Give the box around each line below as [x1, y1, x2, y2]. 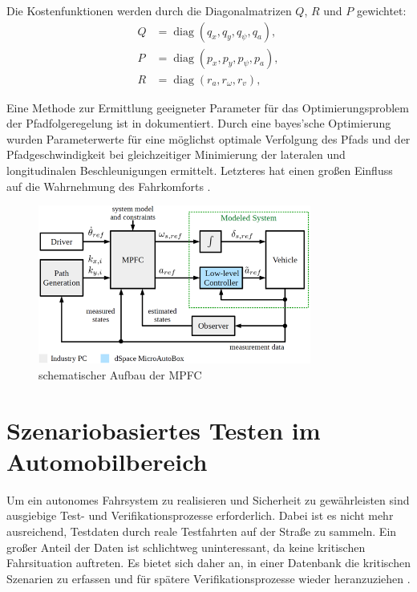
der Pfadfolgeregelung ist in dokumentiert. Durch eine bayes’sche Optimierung [6, 115, 391, 132]
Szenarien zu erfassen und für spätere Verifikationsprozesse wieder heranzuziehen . [6, 570, 411, 586]
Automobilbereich [6, 444, 208, 477]
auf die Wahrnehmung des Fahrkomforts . [6, 177, 211, 194]
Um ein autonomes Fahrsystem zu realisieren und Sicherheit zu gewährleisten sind [6, 491, 410, 508]
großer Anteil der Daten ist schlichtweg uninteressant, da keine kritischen [6, 538, 366, 555]
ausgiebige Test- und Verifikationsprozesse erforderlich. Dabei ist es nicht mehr [6, 507, 394, 524]
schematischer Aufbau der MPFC [38, 366, 202, 383]
